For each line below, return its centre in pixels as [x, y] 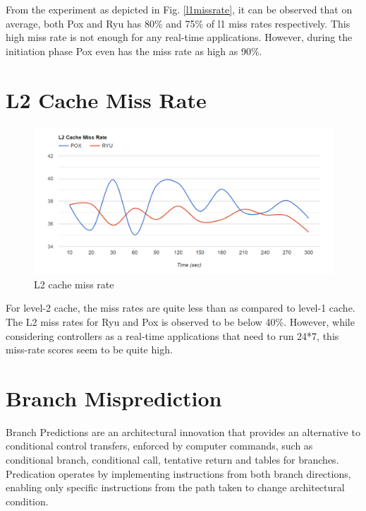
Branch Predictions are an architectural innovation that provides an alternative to [183, 431]
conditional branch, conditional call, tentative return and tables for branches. [172, 460]
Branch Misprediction [114, 398]
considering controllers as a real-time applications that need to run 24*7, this [172, 335]
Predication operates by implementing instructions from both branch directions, [178, 473]
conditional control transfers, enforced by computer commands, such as [159, 446]
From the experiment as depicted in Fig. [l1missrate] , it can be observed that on [179, 9]
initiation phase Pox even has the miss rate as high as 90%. [134, 51]
